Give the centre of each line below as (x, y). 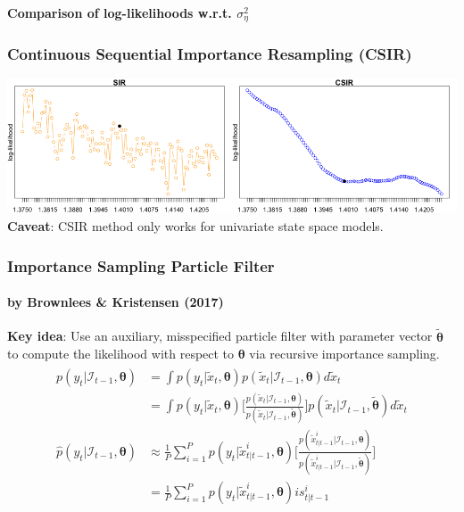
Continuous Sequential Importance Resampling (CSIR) (210, 53)
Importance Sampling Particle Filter (141, 265)
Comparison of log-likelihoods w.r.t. (120, 12)
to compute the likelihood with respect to (121, 354)
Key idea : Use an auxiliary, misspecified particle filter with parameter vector (220, 336)
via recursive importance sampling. (344, 354)
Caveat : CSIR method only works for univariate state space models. (195, 226)
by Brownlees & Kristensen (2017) (116, 302)
